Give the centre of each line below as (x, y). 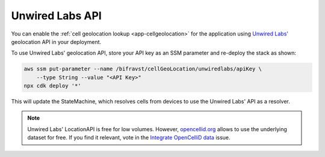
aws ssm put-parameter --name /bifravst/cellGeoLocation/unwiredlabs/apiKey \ (143, 69)
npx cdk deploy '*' (52, 86)
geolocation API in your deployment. (56, 42)
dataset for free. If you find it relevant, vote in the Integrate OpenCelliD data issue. (129, 138)
